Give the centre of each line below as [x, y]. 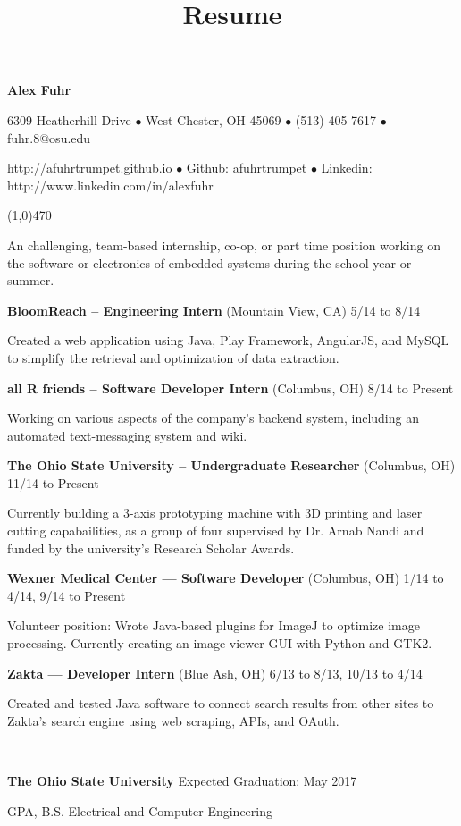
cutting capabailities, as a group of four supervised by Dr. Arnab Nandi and [216, 531]
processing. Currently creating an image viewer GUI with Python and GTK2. [220, 643]
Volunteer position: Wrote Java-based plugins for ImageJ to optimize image [214, 625]
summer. [31, 280]
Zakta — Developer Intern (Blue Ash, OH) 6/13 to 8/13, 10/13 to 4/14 [215, 673]
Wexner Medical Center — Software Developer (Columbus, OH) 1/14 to [226, 578]
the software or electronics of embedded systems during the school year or [210, 262]
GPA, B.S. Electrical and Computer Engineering [140, 810]
